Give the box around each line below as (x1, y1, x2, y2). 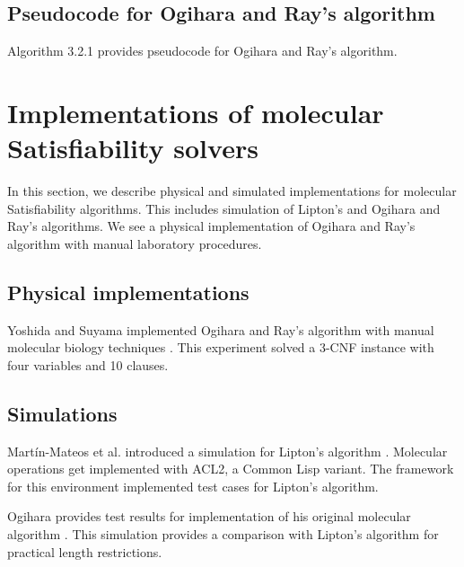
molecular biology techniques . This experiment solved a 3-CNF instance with (7, 338, 434, 357)
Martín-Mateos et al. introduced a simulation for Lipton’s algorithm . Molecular (7, 441, 448, 460)
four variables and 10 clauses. (7, 355, 169, 374)
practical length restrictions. (7, 542, 162, 561)
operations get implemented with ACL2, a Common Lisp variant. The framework (7, 459, 454, 478)
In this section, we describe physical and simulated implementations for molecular (7, 182, 457, 200)
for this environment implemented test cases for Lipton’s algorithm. (7, 476, 379, 495)
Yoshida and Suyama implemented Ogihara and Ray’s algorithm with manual (7, 320, 434, 339)
